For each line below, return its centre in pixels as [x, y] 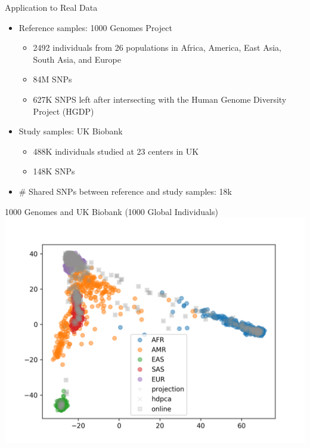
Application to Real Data [51, 7]
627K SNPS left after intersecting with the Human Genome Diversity [160, 99]
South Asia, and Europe [77, 59]
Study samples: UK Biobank [71, 131]
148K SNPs [54, 171]
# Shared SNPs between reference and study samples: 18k [125, 191]
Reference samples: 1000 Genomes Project [95, 27]
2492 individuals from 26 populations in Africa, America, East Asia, [157, 47]
